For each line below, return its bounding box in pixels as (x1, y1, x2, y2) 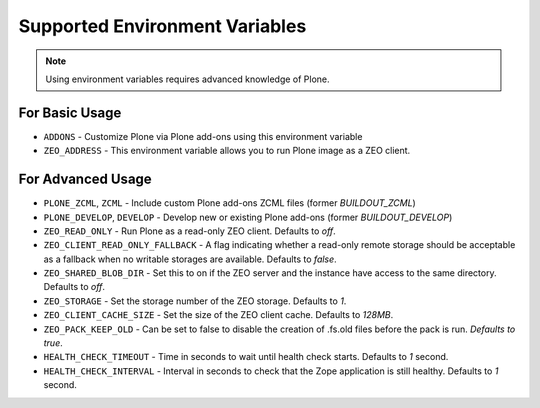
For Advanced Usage (18, 171, 152, 188)
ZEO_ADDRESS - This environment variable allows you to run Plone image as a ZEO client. (43, 145, 411, 157)
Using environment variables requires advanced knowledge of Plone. (45, 73, 330, 85)
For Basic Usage (18, 104, 122, 121)
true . (43, 337, 64, 349)
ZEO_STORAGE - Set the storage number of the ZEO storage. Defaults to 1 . (43, 295, 347, 307)
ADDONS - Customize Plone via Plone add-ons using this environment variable (43, 130, 363, 142)
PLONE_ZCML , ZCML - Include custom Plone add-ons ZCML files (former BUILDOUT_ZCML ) (43, 197, 417, 209)
